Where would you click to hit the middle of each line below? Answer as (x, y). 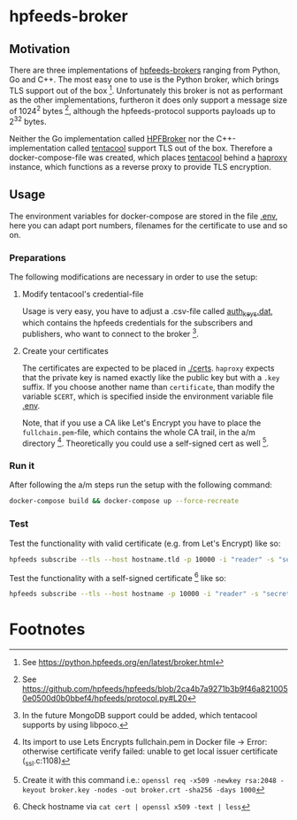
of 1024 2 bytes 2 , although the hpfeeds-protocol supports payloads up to (142, 110)
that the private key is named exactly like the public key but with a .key (151, 377)
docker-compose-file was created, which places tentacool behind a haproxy (148, 157)
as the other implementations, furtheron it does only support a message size (148, 100)
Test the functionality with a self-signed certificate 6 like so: (118, 577)
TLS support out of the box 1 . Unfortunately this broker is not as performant (146, 90)
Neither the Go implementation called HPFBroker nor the (112, 138)
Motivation (40, 49)
